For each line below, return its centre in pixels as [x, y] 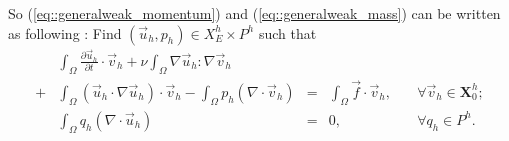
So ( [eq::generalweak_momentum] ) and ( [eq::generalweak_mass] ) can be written [254, 13]
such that [287, 32]
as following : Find [65, 32]
